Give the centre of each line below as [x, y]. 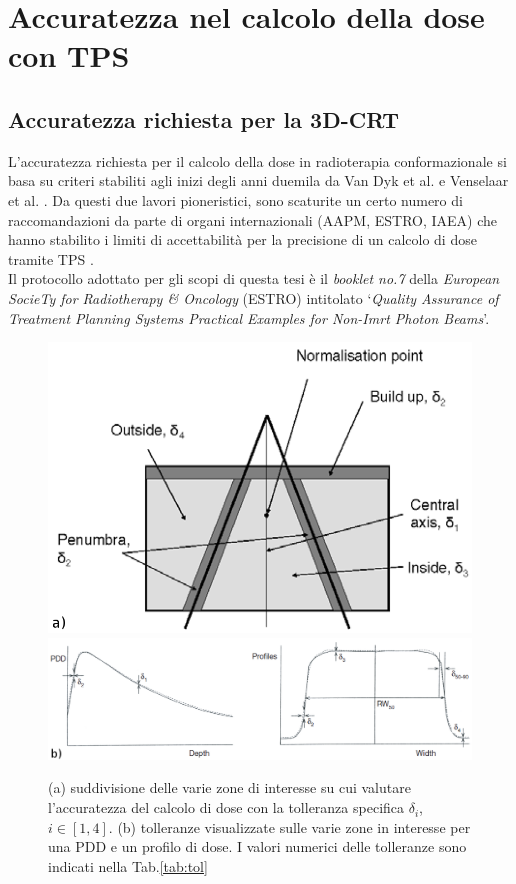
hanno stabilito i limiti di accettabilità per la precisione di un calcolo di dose [242, 239]
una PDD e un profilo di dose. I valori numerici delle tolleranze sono [257, 846]
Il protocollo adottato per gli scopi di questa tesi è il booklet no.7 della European [254, 278]
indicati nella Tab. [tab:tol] [128, 865]
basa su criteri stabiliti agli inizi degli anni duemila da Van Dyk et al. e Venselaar [258, 180]
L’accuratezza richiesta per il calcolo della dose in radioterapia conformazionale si [257, 160]
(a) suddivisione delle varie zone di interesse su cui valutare [229, 787]
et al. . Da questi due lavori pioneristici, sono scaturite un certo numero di [235, 199]
